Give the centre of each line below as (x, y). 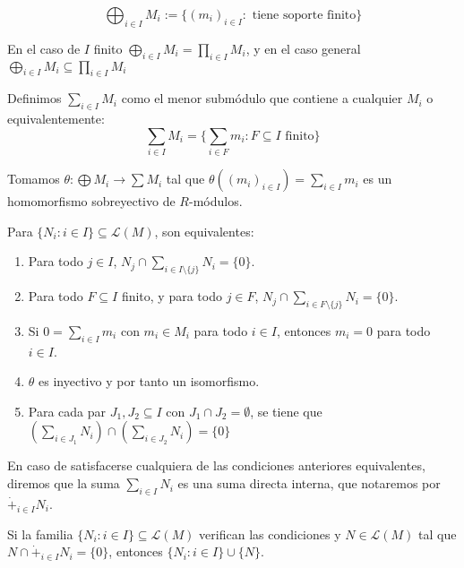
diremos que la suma (64, 483)
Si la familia (40, 534)
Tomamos (34, 179)
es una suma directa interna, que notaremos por (309, 483)
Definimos (34, 98)
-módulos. (215, 201)
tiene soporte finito (304, 15)
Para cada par (67, 411)
